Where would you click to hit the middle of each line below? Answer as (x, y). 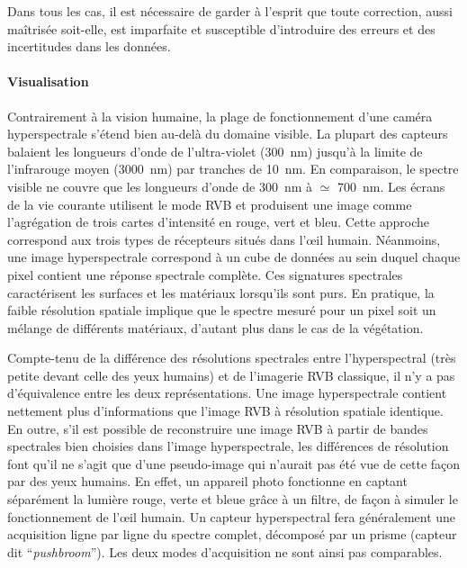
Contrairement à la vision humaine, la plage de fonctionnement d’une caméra (220, 116)
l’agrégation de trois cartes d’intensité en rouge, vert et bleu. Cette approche (219, 222)
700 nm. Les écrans (391, 186)
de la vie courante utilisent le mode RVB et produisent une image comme (210, 204)
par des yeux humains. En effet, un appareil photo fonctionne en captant (207, 481)
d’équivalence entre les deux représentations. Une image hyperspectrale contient (227, 393)
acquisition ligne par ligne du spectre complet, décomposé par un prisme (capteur (232, 534)
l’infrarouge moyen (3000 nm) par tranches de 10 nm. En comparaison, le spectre (233, 169)
